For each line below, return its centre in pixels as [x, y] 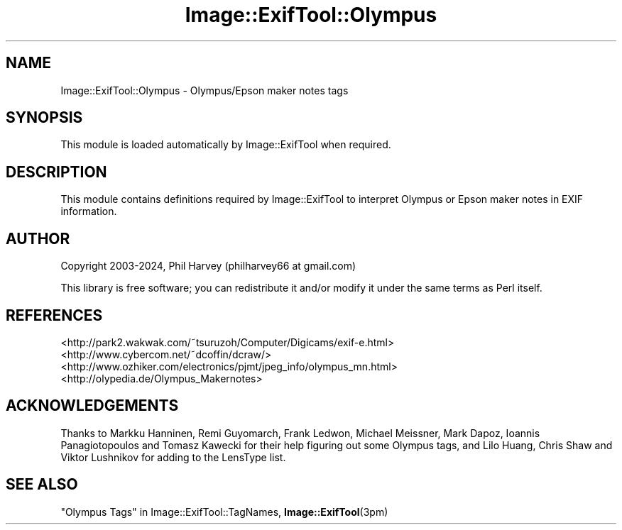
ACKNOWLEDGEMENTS [92, 406]
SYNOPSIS [44, 118]
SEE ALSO [42, 485]
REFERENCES [54, 315]
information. [89, 211]
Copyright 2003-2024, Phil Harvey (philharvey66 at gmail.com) [208, 266]
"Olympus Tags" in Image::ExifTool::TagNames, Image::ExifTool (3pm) [224, 512]
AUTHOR [38, 238]
